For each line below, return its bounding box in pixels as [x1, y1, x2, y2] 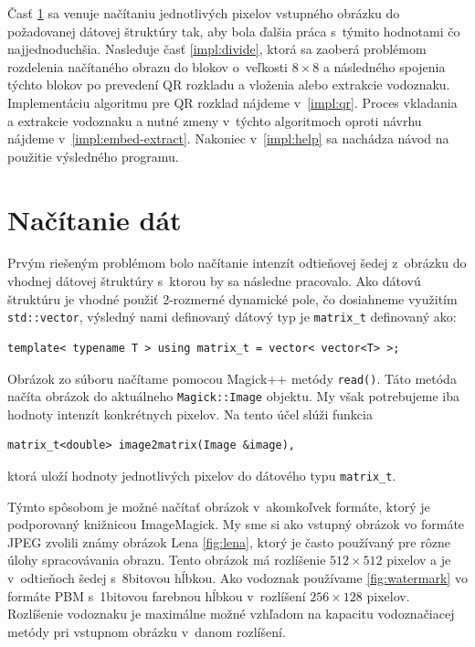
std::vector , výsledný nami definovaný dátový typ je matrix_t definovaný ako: [7, 307, 457, 326]
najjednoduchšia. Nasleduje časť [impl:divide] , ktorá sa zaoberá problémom [7, 39, 427, 58]
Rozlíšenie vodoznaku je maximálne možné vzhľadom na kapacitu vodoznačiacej [7, 604, 455, 623]
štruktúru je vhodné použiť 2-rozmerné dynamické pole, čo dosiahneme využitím [7, 289, 458, 308]
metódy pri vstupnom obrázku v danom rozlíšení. [7, 621, 286, 641]
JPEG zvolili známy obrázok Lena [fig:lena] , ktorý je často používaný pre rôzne [7, 532, 450, 551]
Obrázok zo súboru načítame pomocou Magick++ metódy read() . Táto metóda [7, 368, 457, 387]
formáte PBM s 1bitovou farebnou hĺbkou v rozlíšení [7, 586, 306, 605]
